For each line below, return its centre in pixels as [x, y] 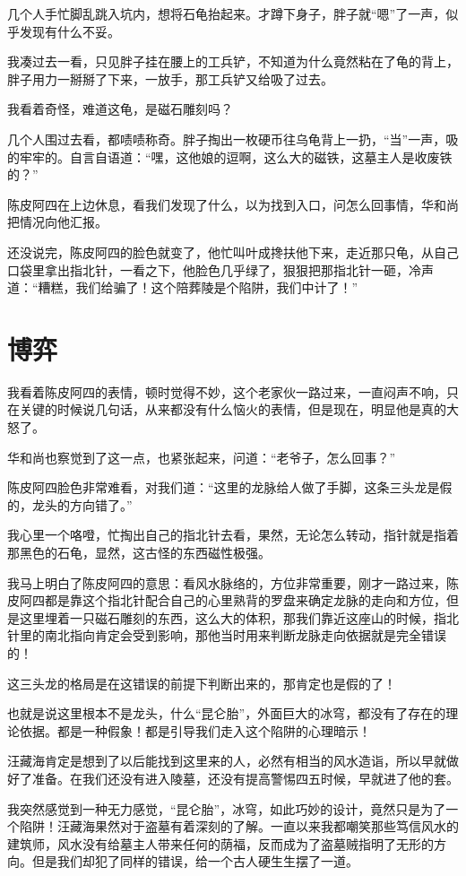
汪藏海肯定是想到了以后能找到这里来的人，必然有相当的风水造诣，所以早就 [227, 761]
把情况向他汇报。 [57, 222]
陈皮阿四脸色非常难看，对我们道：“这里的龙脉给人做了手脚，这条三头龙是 [224, 487]
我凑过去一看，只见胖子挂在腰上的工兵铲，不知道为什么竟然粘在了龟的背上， [233, 61]
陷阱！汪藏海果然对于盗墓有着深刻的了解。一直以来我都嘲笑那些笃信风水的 [239, 826]
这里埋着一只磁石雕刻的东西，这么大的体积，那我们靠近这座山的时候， [226, 617]
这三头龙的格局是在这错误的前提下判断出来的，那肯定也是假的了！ [202, 683]
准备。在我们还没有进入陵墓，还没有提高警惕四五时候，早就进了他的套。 [245, 778]
